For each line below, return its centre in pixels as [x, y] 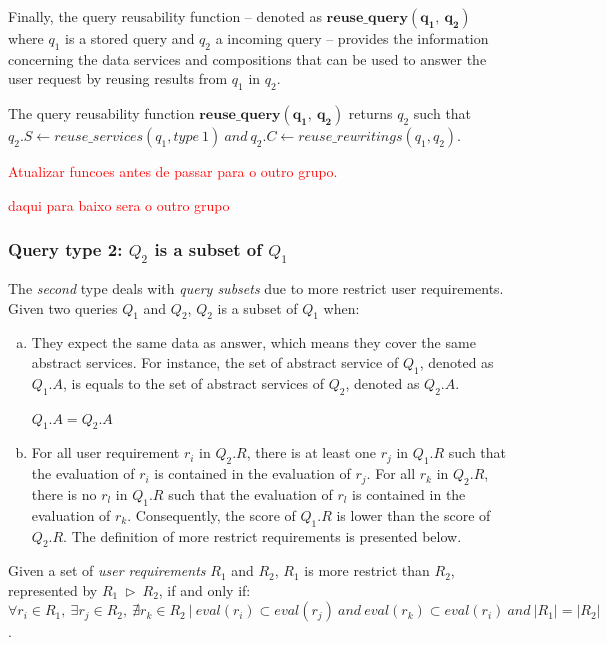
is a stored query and [130, 38]
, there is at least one [311, 452]
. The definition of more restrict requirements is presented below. [262, 535]
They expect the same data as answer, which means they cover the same [253, 342]
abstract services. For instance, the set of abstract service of [215, 361]
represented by [53, 589]
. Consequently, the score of [211, 514]
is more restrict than [367, 570]
